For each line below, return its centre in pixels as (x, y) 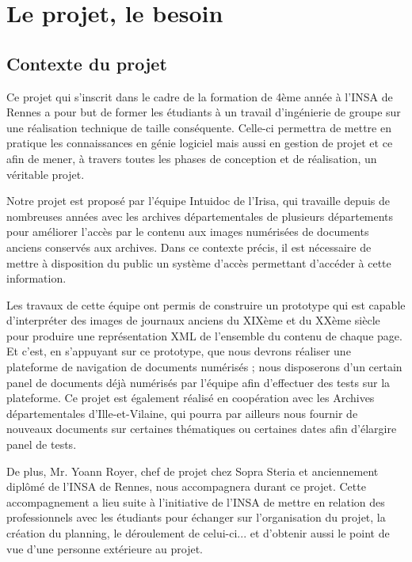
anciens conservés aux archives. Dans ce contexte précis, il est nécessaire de (189, 247)
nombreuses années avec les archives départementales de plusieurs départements (200, 216)
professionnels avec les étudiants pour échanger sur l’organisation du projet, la (196, 517)
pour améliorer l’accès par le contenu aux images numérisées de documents (188, 232)
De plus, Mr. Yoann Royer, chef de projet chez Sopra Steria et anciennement (193, 471)
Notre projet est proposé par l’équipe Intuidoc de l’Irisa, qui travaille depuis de (198, 201)
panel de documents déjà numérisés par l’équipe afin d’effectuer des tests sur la (198, 382)
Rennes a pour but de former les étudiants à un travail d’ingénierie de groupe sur (204, 112)
